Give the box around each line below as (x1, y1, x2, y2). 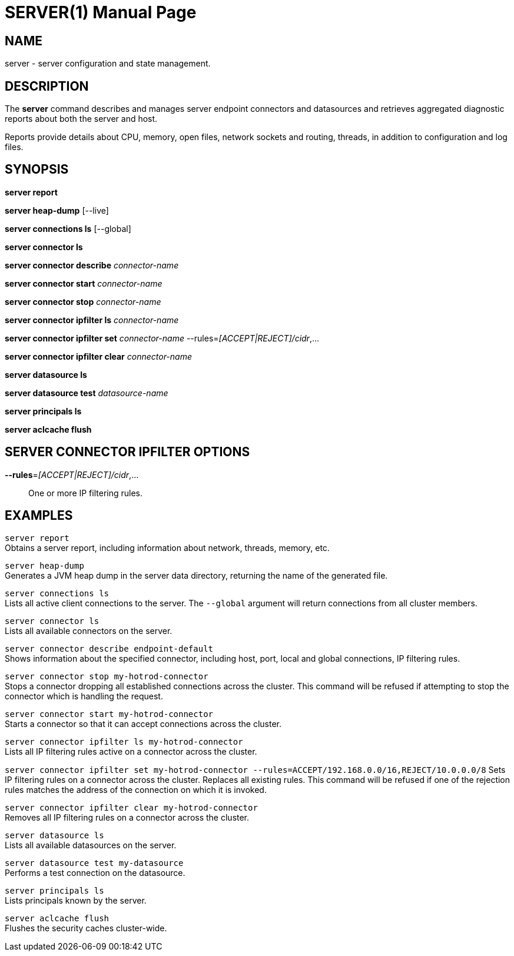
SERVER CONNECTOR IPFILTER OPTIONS (5, 444, 250, 460)
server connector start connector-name (5, 278, 163, 288)
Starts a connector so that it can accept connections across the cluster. (5, 718, 281, 729)
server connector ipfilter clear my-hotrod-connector (5, 802, 258, 812)
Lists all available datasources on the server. (5, 839, 177, 850)
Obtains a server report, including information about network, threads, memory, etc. (5, 542, 330, 553)
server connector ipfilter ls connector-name (5, 314, 179, 325)
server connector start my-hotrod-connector (5, 709, 214, 719)
